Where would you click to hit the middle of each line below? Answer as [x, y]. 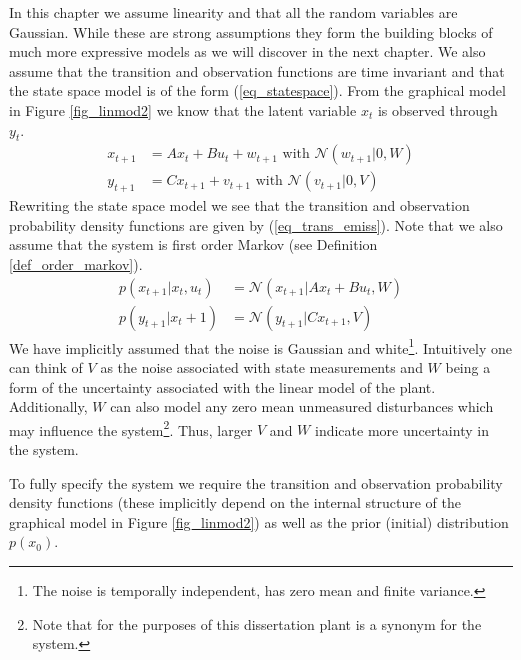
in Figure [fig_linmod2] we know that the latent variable [183, 109]
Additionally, [48, 406]
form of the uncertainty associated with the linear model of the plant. [222, 386]
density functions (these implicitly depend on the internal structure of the [235, 502]
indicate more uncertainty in [401, 429]
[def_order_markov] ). [76, 264]
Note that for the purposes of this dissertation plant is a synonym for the [257, 623]
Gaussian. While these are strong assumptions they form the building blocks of [251, 31]
